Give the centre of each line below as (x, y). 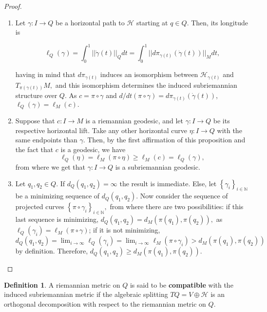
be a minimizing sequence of (57, 196)
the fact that (34, 149)
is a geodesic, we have (93, 149)
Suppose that (35, 121)
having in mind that (45, 74)
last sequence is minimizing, (57, 219)
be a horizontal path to (90, 22)
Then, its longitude (219, 22)
